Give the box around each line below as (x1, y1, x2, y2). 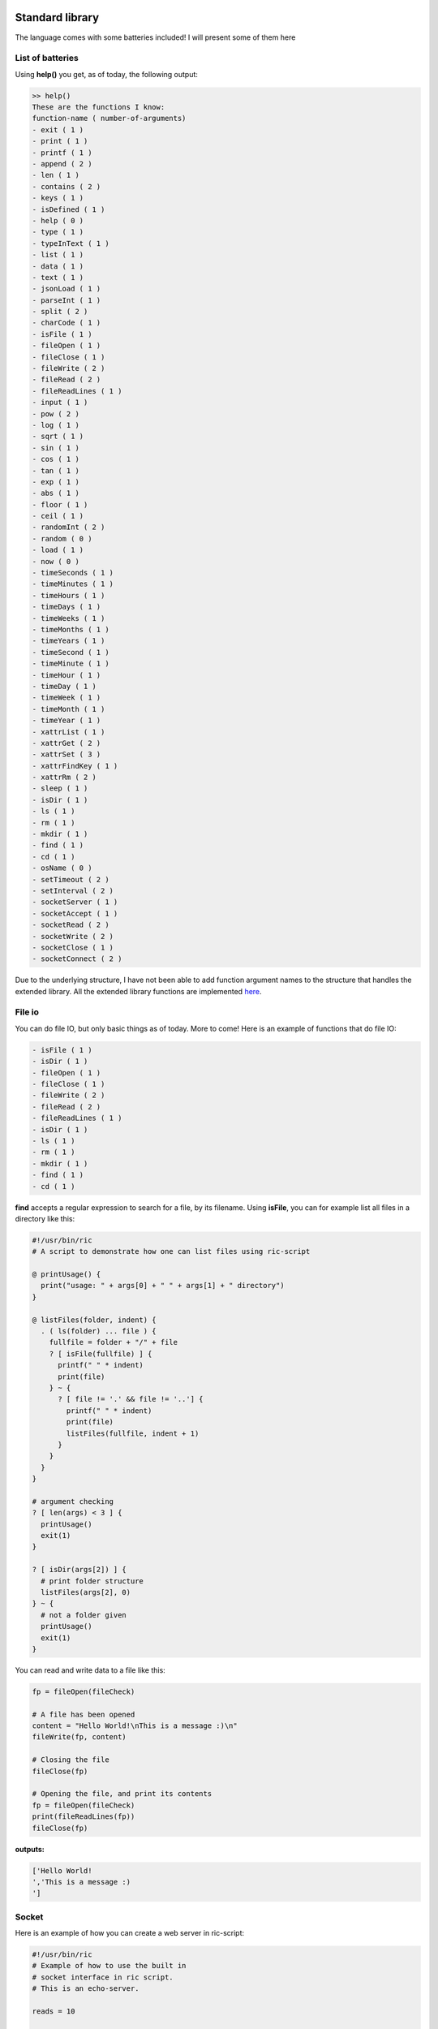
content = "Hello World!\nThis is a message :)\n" (32, 1721, 238, 1730)
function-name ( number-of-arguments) (32, 114, 187, 123)
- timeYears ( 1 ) (32, 636, 105, 645)
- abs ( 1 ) (32, 489, 80, 498)
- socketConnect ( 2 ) (32, 954, 122, 963)
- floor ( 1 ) (32, 500, 88, 509)
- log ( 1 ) (32, 420, 80, 429)
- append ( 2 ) (32, 159, 92, 168)
